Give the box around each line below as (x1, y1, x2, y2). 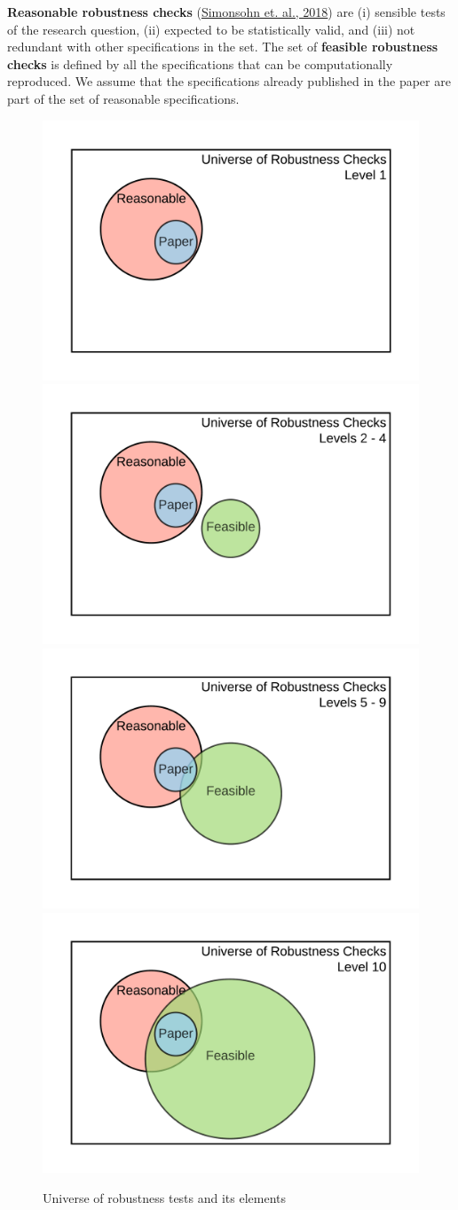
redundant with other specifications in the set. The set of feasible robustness (7, 37, 438, 56)
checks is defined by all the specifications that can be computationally (7, 54, 393, 73)
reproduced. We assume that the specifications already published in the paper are (7, 72, 451, 90)
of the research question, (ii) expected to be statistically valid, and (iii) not (7, 20, 415, 38)
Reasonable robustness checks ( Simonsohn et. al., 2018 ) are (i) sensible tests (7, 3, 446, 20)
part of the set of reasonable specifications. (7, 89, 240, 107)
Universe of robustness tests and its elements (43, 1188, 287, 1206)
